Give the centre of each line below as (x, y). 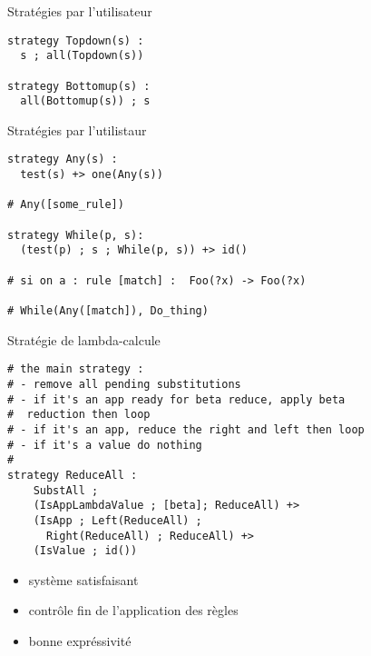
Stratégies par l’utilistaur (77, 129)
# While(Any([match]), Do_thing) (108, 311)
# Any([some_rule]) (66, 205)
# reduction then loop (79, 415)
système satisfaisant (83, 579)
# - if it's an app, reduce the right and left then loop (186, 429)
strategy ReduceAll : (73, 475)
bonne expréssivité (80, 641)
